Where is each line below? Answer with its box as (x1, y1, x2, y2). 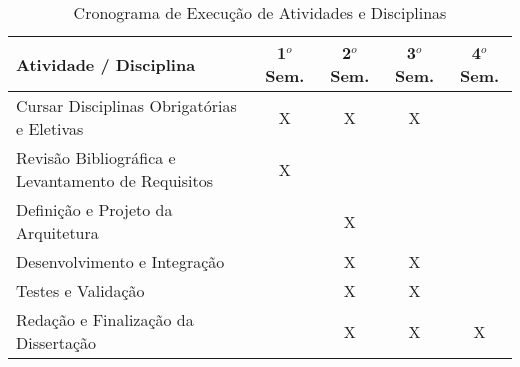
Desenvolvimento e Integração (16, 250, 225, 273)
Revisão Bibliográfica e (16, 146, 176, 169)
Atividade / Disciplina (16, 52, 196, 76)
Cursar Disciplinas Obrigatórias (16, 94, 237, 117)
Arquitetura (16, 221, 99, 244)
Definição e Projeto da (16, 198, 173, 221)
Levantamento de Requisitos (16, 169, 214, 192)
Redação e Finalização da (16, 308, 194, 331)
